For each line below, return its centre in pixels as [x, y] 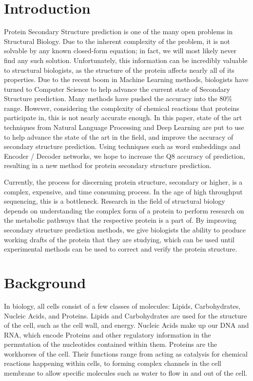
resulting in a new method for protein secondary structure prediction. [108, 165]
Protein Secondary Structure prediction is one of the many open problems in [118, 32]
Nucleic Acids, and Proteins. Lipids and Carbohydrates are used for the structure [126, 315]
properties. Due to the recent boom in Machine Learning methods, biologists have [126, 79]
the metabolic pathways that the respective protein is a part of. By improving [120, 220]
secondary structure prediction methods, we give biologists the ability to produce [125, 230]
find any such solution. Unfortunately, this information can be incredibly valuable [126, 60]
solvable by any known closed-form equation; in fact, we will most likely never [120, 51]
